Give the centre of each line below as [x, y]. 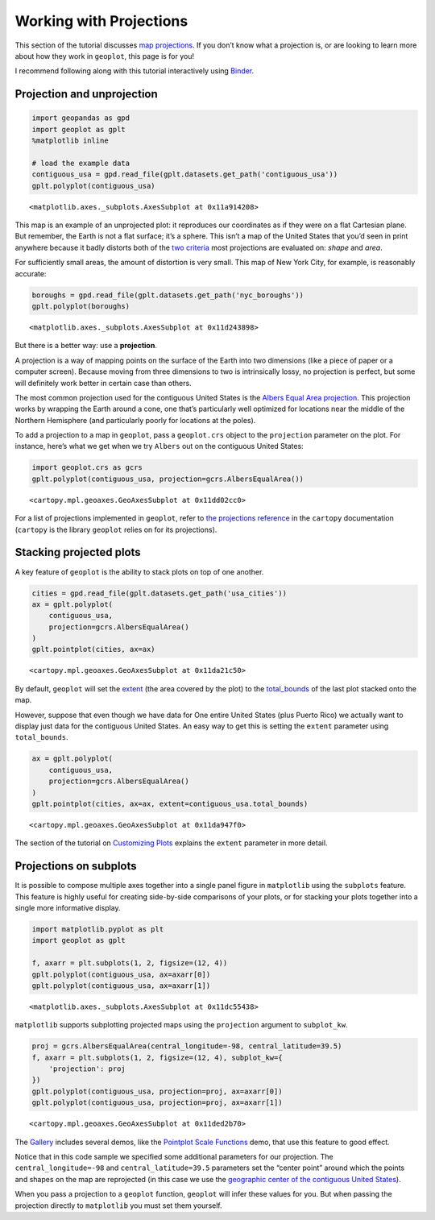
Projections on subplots [76, 866]
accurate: [31, 273]
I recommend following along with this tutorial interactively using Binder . [135, 71]
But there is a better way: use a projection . [86, 346]
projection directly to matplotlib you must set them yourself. [119, 1205]
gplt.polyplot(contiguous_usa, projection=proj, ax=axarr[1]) [157, 1103]
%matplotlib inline [70, 141]
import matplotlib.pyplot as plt [98, 930]
